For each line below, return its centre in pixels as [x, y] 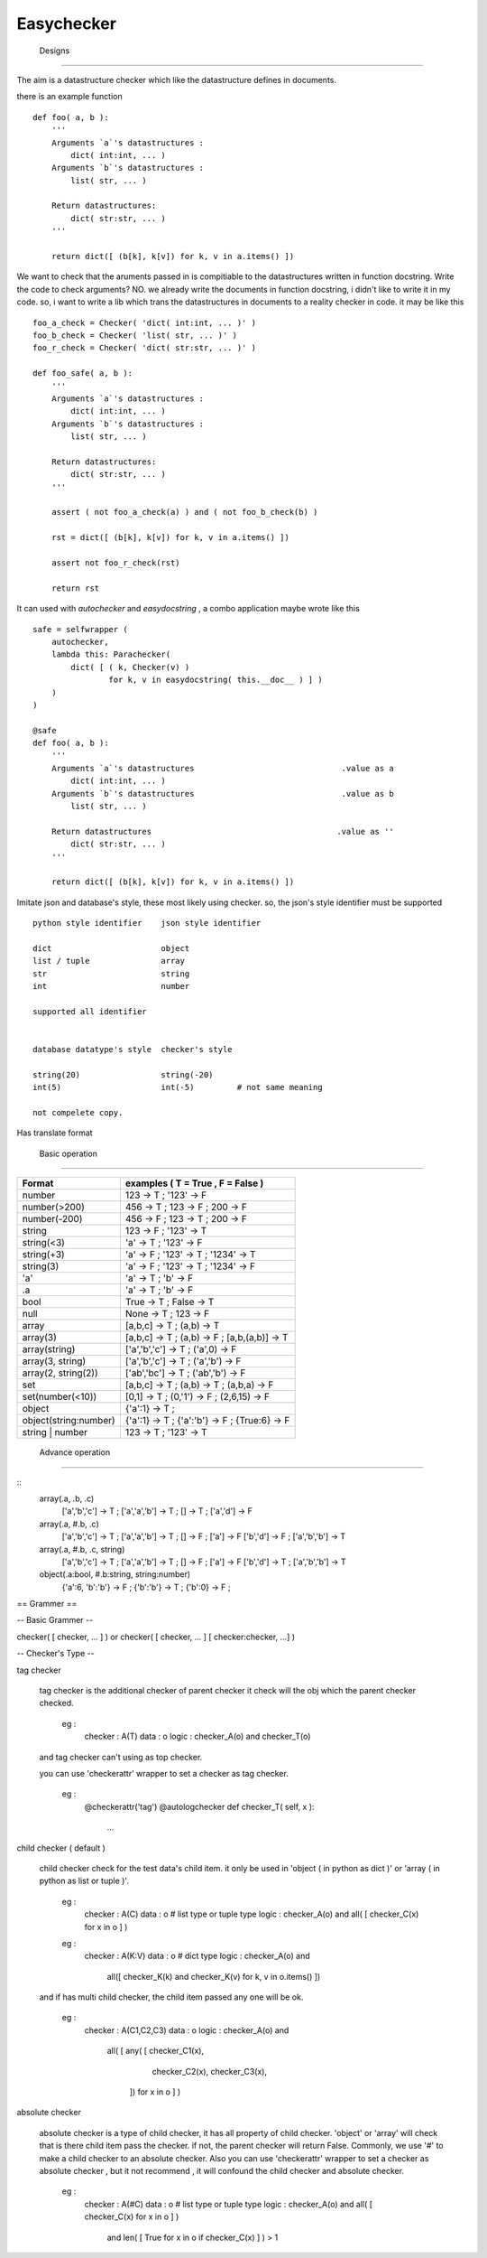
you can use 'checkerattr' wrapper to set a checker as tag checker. [164, 1773]
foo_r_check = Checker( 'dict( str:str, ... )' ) [145, 348]
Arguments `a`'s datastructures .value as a [222, 768]
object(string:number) [69, 1421]
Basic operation [69, 1153]
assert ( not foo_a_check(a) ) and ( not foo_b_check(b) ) [184, 512]
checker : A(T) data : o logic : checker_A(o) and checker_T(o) [198, 1736]
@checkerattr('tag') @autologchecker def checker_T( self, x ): [199, 1806]
